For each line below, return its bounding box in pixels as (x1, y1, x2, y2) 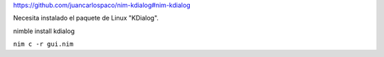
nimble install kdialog (13, 27, 75, 35)
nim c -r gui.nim (13, 40, 74, 49)
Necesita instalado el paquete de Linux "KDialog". (13, 14, 159, 23)
